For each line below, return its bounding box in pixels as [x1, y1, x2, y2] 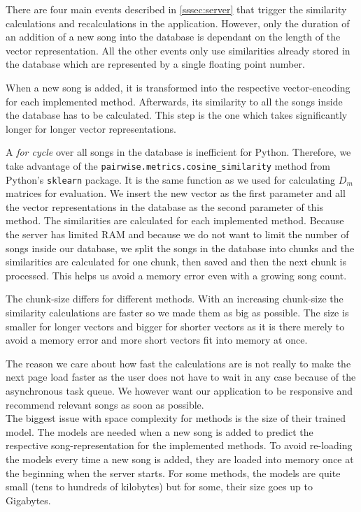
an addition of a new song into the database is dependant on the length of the [6, 29, 341, 44]
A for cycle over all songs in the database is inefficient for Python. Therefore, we [6, 145, 351, 159]
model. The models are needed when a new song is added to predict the [6, 424, 313, 439]
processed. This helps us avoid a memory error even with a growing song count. [6, 268, 347, 282]
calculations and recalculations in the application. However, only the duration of [6, 15, 350, 30]
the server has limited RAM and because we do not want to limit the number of [6, 227, 349, 242]
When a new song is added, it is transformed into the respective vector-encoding [6, 80, 351, 94]
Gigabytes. [6, 492, 51, 507]
